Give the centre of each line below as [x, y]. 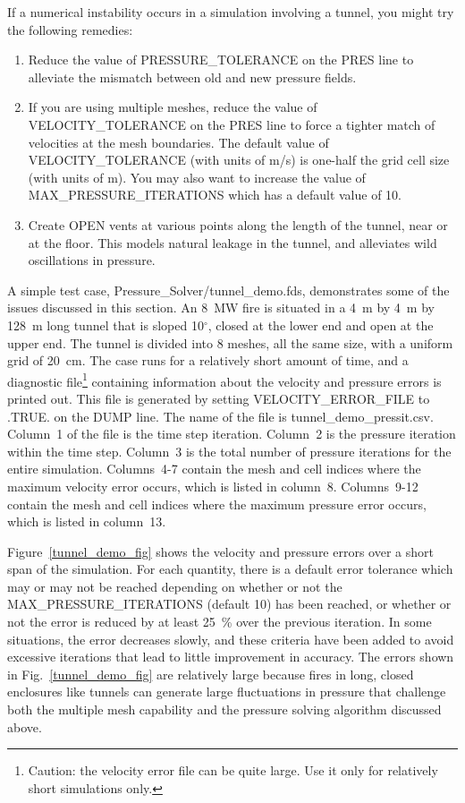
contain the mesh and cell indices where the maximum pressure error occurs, [217, 504]
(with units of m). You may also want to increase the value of [197, 177]
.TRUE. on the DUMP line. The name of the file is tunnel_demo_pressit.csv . [220, 416]
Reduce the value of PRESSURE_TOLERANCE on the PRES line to [221, 60]
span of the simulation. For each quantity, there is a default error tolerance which [230, 569]
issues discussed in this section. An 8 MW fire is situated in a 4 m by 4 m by [221, 308]
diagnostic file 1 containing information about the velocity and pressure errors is [224, 380]
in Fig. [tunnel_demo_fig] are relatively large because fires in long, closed [211, 674]
